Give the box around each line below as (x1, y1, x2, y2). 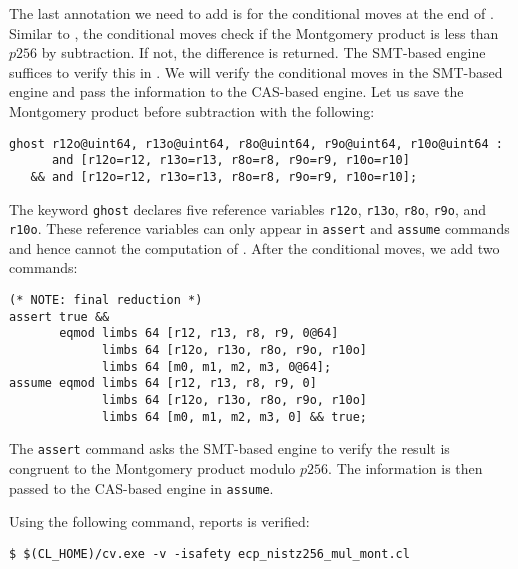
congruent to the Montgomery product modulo (9, 457, 296, 478)
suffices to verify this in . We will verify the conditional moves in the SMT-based (9, 61, 503, 82)
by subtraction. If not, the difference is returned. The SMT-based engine (41, 42, 486, 63)
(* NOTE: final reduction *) (9, 293, 203, 308)
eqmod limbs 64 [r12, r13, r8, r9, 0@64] (59, 326, 339, 341)
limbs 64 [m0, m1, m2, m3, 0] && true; (102, 409, 367, 424)
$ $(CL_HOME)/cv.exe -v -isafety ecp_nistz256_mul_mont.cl (9, 546, 410, 561)
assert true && (9, 309, 110, 324)
